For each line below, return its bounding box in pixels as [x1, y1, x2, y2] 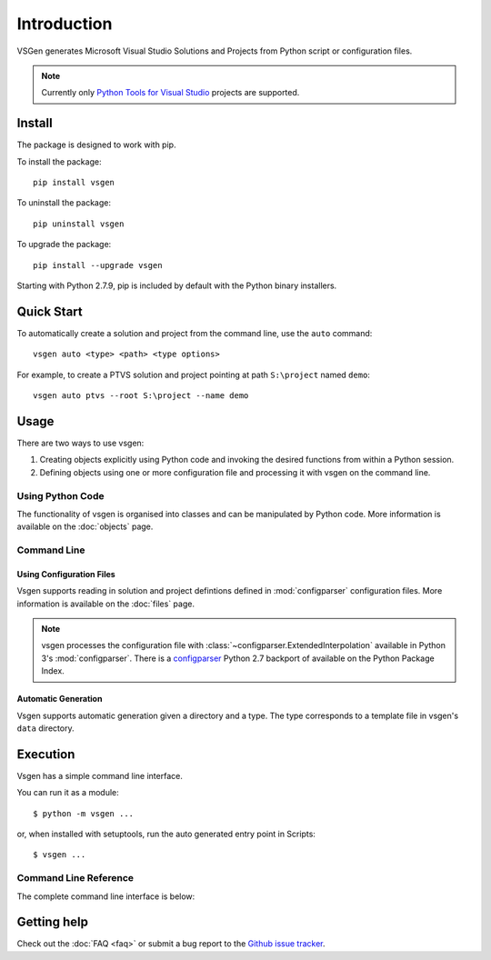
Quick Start [16, 304, 83, 319]
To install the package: [16, 155, 102, 167]
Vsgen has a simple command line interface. [16, 770, 184, 781]
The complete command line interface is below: [16, 891, 195, 902]
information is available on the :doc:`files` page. [16, 598, 195, 609]
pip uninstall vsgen [33, 218, 125, 229]
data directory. [16, 723, 75, 734]
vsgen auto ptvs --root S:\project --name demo [33, 391, 249, 401]
